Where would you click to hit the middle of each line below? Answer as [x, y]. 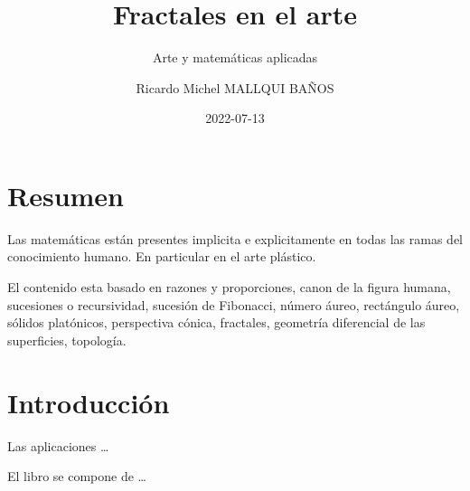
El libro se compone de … [77, 476]
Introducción [89, 402]
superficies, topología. [67, 340]
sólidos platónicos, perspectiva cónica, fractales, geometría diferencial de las [216, 322]
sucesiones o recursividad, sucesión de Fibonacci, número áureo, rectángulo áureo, [234, 304]
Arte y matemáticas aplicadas [235, 57]
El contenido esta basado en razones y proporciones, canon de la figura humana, [229, 287]
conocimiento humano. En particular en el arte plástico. [162, 256]
